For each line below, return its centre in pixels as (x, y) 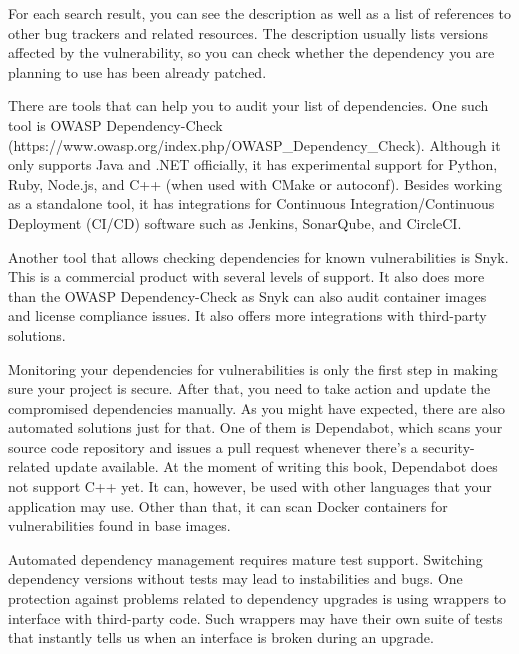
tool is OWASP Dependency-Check (115, 124)
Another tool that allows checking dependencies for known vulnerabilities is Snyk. (258, 256)
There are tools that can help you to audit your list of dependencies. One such (248, 105)
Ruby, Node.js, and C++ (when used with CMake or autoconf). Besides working (255, 183)
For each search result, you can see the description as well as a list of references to (260, 13)
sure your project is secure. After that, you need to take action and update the (249, 388)
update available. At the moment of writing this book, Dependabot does (276, 466)
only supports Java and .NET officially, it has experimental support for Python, (253, 164)
